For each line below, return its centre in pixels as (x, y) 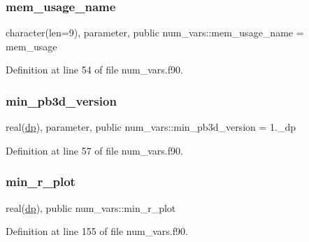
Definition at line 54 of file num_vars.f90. (94, 70)
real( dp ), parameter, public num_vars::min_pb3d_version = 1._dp (151, 127)
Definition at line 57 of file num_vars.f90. (94, 150)
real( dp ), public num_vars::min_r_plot (91, 207)
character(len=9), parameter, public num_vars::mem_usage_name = (155, 33)
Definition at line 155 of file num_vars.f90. (97, 231)
